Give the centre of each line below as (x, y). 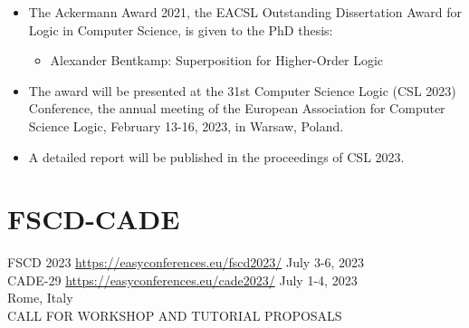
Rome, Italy (40, 298)
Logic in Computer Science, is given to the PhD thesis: (181, 29)
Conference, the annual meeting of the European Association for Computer (237, 108)
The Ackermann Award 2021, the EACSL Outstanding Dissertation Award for (245, 12)
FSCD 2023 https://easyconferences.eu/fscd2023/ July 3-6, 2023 (186, 262)
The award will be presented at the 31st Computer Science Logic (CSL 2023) (242, 90)
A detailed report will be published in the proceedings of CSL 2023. (216, 156)
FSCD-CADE (94, 219)
